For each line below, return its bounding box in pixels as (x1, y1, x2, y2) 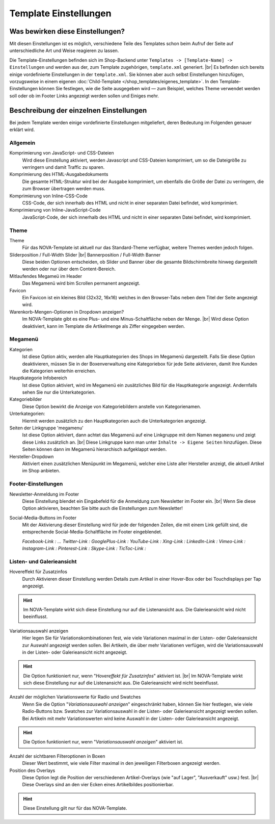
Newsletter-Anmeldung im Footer (9, 491, 79, 497)
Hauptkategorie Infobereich (9, 375, 67, 381)
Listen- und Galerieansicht (9, 558, 77, 565)
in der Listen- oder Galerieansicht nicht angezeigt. (22, 649, 127, 655)
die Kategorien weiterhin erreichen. (22, 368, 96, 374)
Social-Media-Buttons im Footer (9, 514, 76, 521)
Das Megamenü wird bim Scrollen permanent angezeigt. (22, 280, 141, 287)
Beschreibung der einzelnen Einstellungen (9, 106, 147, 115)
